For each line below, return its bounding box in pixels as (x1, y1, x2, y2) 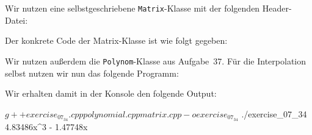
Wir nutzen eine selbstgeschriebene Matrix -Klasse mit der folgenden (5, 2, 260, 15)
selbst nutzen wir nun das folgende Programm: (5, 66, 179, 79)
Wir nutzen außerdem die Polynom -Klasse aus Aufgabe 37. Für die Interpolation (5, 55, 306, 67)
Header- (262, 2, 292, 15)
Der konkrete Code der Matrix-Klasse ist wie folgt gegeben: (5, 34, 228, 47)
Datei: (5, 13, 28, 26)
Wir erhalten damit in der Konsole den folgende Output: (5, 87, 217, 100)
